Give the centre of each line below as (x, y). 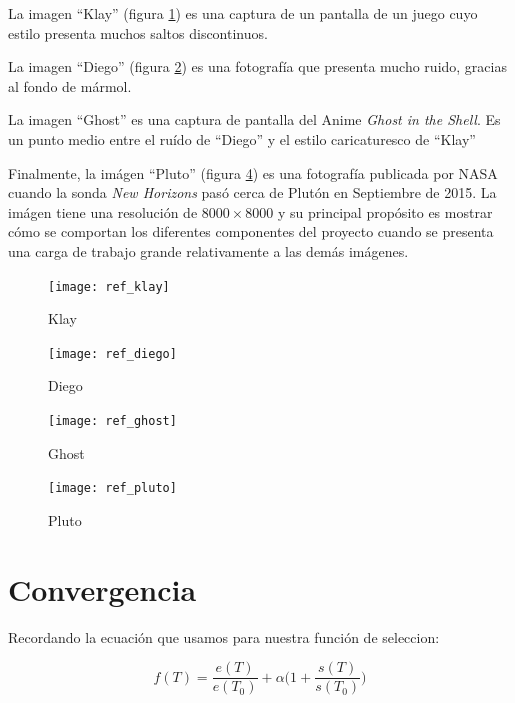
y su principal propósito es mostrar (385, 211)
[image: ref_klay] (109, 286)
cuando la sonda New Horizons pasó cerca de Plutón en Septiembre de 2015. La (252, 192)
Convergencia (102, 588)
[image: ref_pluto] (112, 488)
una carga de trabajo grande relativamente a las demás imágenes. (208, 250)
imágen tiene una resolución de (103, 211)
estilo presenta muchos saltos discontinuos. (138, 32)
